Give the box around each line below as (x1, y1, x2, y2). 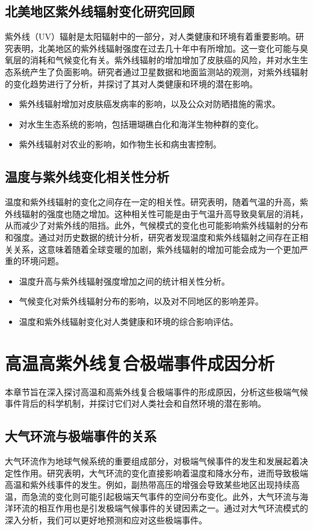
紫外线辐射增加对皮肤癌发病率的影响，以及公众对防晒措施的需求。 (19, 97, 280, 110)
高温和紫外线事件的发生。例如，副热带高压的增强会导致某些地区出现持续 (5, 478, 291, 491)
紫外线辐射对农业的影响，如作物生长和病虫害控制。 (19, 138, 222, 150)
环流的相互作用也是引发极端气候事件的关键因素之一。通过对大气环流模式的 (13, 502, 308, 514)
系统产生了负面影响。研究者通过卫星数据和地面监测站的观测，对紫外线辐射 (13, 65, 308, 78)
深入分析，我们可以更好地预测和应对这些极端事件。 (5, 513, 207, 526)
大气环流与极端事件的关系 (5, 427, 156, 445)
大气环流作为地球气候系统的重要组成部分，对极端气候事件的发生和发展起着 (5, 455, 300, 467)
